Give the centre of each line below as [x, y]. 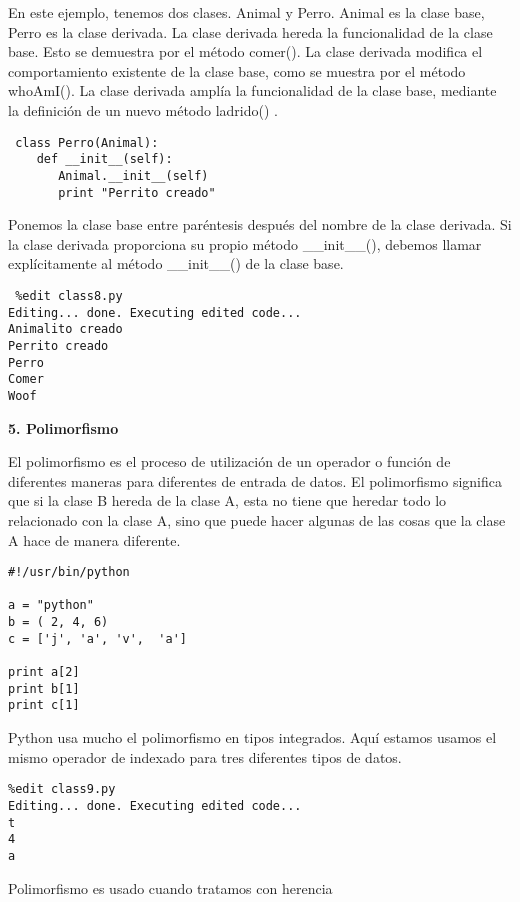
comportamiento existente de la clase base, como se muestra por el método [237, 70]
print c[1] [44, 705]
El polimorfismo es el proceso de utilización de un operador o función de [229, 461]
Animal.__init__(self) [133, 175]
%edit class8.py [69, 295]
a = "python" [51, 605]
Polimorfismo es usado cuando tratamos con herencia [170, 887]
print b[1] [44, 688]
